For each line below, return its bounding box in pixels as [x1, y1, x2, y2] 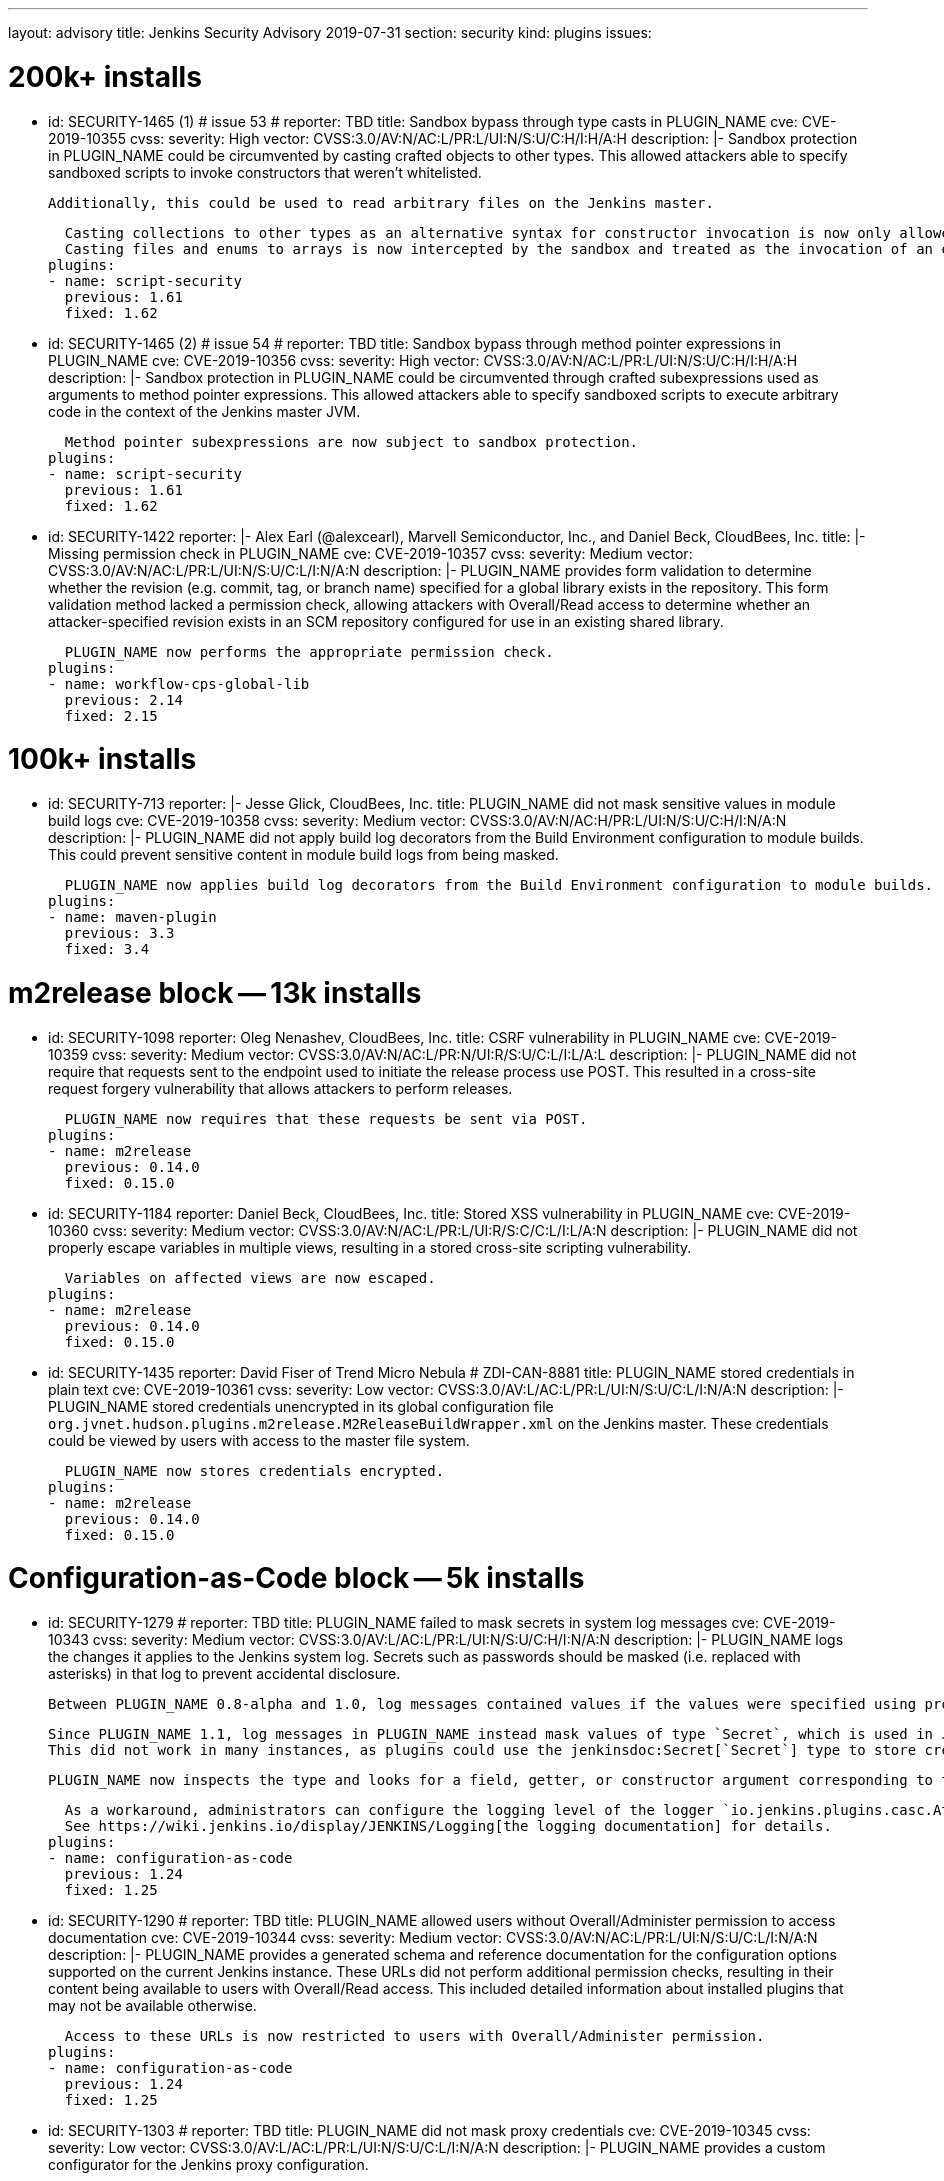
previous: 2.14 [64, 691, 183, 708]
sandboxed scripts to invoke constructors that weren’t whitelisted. [48, 163, 482, 181]
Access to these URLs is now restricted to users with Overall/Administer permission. [64, 2028, 765, 2044]
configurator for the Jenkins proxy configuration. [48, 2156, 369, 2173]
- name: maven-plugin [48, 909, 217, 925]
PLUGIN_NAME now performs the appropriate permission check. [64, 643, 554, 660]
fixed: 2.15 [64, 707, 158, 724]
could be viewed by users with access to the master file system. [48, 1431, 470, 1449]
